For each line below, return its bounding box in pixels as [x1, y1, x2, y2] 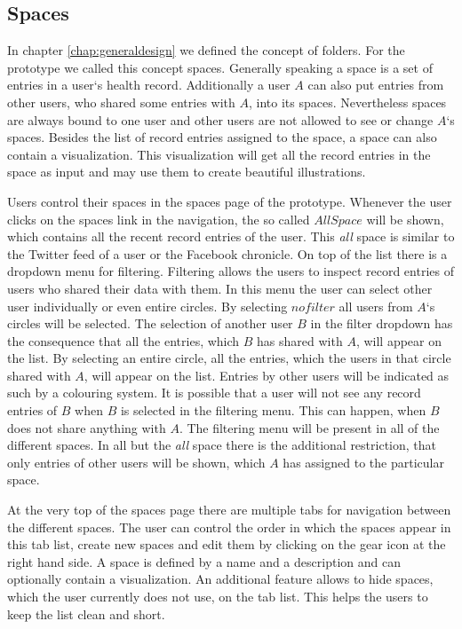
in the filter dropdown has [310, 314, 453, 333]
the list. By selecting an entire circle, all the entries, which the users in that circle [7, 349, 451, 367]
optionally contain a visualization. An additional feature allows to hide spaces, [7, 570, 434, 588]
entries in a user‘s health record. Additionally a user [7, 75, 291, 94]
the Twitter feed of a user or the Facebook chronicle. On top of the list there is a [7, 244, 448, 263]
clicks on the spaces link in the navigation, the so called [7, 209, 310, 228]
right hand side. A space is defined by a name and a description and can [7, 552, 401, 570]
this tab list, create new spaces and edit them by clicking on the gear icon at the [7, 535, 446, 554]
